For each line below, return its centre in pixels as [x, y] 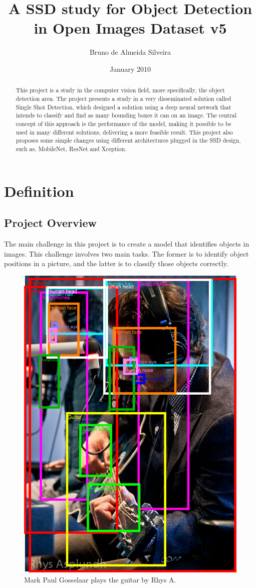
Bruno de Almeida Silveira [130, 52]
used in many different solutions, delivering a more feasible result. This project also [124, 132]
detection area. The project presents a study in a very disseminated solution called [123, 98]
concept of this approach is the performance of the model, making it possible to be [123, 123]
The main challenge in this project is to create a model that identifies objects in [127, 243]
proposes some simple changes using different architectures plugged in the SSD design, [128, 140]
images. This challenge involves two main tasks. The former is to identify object [126, 253]
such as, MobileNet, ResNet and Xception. [71, 148]
